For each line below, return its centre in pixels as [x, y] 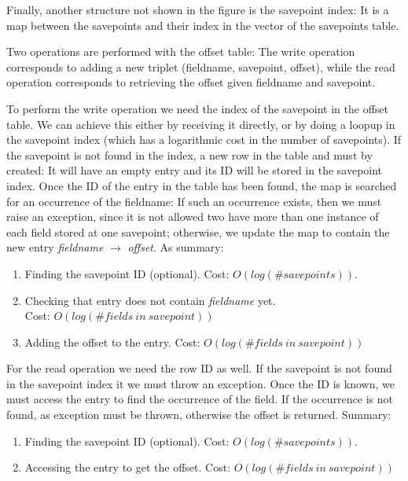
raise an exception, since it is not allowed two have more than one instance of [193, 217]
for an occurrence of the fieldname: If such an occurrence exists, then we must [194, 201]
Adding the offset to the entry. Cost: [112, 341]
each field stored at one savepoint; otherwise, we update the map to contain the [198, 231]
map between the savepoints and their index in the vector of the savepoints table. [203, 25]
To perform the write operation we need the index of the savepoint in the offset [198, 108]
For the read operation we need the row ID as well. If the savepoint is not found [199, 368]
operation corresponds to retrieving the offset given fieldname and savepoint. [191, 82]
